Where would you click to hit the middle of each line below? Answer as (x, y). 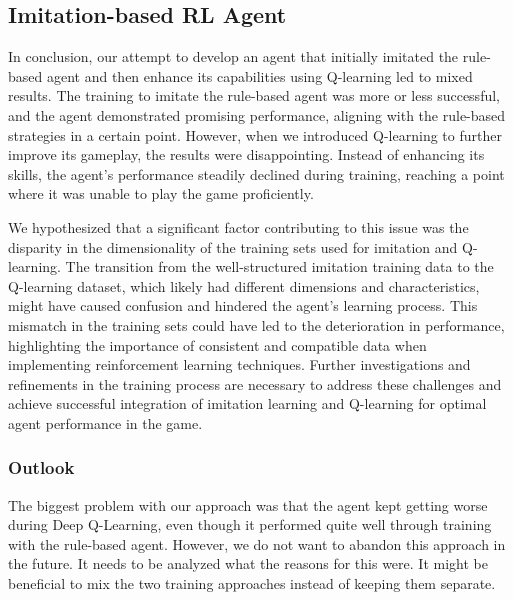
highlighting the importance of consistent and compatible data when (217, 344)
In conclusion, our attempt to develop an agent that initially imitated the (233, 56)
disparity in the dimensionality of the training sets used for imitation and (233, 246)
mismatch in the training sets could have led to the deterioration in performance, (256, 324)
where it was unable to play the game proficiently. (161, 193)
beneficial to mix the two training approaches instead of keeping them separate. (252, 583)
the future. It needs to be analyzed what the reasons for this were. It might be (248, 563)
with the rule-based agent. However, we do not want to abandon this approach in (257, 543)
